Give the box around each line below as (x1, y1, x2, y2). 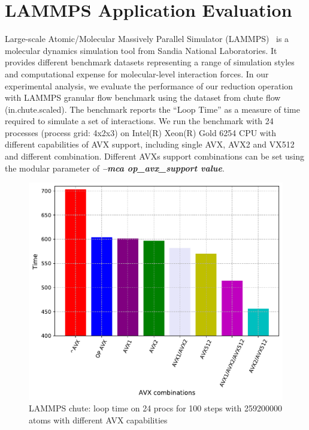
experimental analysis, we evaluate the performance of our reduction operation (5, 79, 293, 92)
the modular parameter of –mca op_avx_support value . (5, 161, 225, 174)
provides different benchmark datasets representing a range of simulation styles (5, 56, 295, 68)
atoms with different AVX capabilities (29, 413, 168, 426)
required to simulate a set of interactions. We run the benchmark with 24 (5, 115, 274, 127)
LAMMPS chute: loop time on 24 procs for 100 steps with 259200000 (29, 402, 283, 414)
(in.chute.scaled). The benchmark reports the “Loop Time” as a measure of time (5, 103, 300, 115)
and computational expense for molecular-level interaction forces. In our (5, 67, 269, 80)
